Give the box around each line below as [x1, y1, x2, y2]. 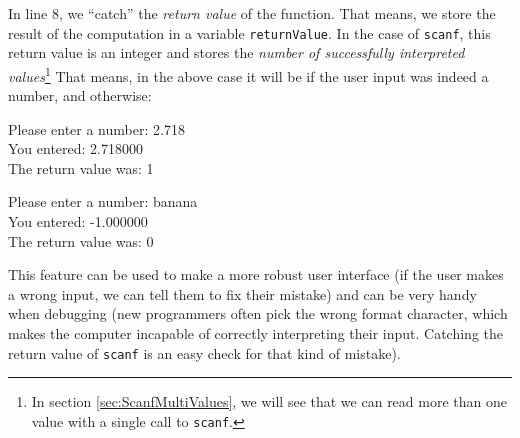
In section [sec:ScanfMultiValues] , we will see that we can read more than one [31, 391, 507, 412]
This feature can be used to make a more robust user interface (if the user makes [8, 264, 504, 285]
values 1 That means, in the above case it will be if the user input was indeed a [8, 62, 489, 86]
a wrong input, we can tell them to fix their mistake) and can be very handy [8, 283, 477, 304]
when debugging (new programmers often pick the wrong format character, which [8, 303, 508, 324]
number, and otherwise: [8, 85, 152, 106]
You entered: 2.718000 [8, 138, 143, 159]
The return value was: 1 [8, 157, 154, 178]
